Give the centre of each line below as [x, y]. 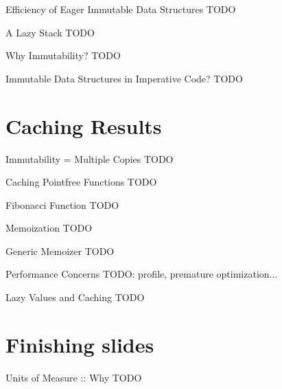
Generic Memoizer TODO [60, 251]
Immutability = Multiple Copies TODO [90, 158]
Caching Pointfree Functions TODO [81, 182]
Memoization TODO [49, 228]
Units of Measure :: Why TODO [74, 377]
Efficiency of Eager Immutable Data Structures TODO [121, 9]
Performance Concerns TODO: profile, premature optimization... [142, 274]
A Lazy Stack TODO [50, 32]
